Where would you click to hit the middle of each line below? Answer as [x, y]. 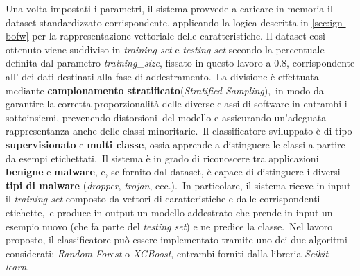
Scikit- [318, 253]
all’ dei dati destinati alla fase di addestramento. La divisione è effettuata [162, 76]
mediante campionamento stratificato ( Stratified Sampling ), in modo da [165, 90]
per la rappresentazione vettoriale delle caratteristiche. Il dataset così [179, 36]
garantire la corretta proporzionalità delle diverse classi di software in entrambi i [177, 104]
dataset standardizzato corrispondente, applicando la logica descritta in [157, 22]
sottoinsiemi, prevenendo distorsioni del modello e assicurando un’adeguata [166, 117]
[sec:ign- [329, 22]
